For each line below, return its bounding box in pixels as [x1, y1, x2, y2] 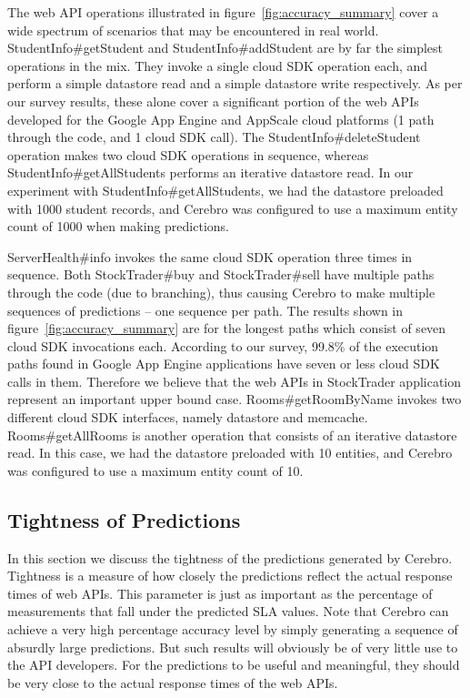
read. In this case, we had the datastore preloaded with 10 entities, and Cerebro [7, 443, 453, 462]
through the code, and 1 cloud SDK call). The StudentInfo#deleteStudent [7, 127, 421, 147]
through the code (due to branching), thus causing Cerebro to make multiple [7, 282, 435, 301]
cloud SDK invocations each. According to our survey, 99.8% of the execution [7, 336, 439, 355]
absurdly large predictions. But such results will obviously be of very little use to [7, 637, 458, 656]
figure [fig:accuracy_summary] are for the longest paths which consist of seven [7, 319, 446, 338]
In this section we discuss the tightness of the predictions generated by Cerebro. [7, 548, 453, 567]
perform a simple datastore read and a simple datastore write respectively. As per [7, 74, 463, 93]
